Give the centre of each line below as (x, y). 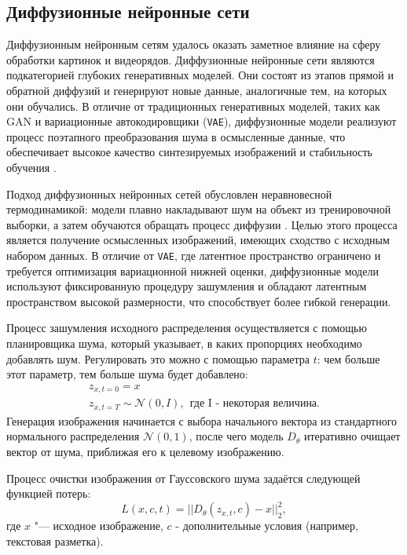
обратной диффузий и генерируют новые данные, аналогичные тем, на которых (197, 90)
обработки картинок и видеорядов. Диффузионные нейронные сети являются (191, 59)
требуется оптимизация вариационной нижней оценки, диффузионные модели (192, 270)
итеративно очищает (352, 436)
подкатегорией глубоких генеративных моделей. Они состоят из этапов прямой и (200, 75)
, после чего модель (236, 436)
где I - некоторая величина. (255, 404)
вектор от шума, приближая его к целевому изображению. (145, 451)
